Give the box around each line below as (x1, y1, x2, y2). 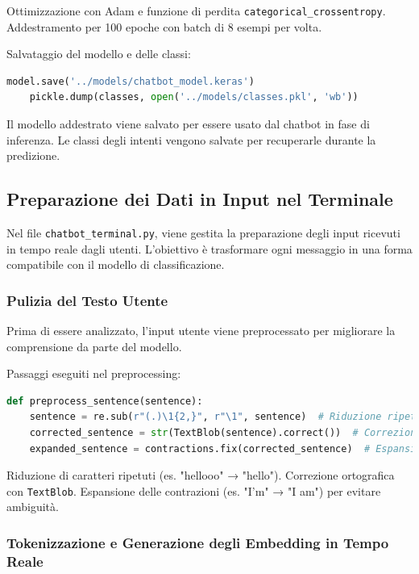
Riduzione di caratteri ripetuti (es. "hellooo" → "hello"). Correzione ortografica (6, 467, 395, 484)
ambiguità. (6, 498, 59, 515)
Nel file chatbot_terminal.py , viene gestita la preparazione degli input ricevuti (6, 224, 400, 241)
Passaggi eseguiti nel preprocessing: (6, 365, 181, 382)
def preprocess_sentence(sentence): (6, 395, 203, 407)
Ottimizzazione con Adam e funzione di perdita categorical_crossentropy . (6, 2, 386, 19)
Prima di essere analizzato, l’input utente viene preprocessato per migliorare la (6, 322, 396, 339)
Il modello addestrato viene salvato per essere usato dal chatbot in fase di (6, 115, 370, 132)
